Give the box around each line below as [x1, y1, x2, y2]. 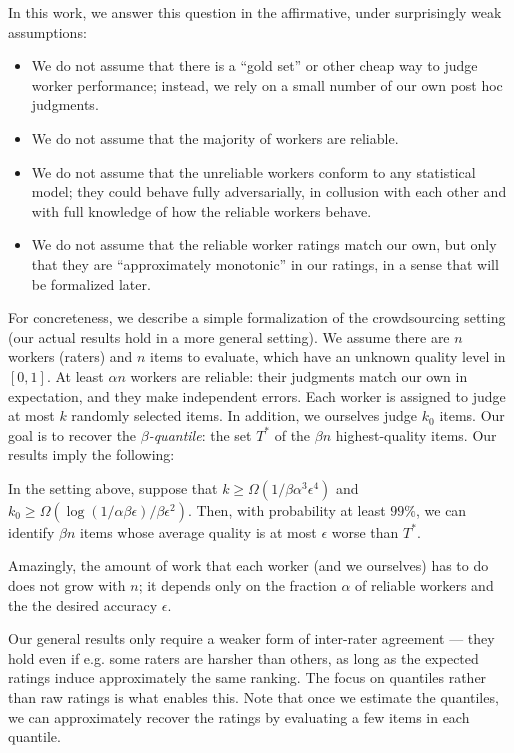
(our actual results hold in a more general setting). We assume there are [8, 326, 450, 347]
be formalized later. [31, 273, 151, 294]
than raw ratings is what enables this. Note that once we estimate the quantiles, [8, 687, 499, 708]
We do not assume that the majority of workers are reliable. [31, 127, 399, 148]
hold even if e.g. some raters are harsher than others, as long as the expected [8, 647, 479, 668]
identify [8, 521, 55, 542]
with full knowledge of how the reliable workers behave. [31, 200, 372, 221]
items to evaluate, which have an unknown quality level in [150, 346, 506, 367]
